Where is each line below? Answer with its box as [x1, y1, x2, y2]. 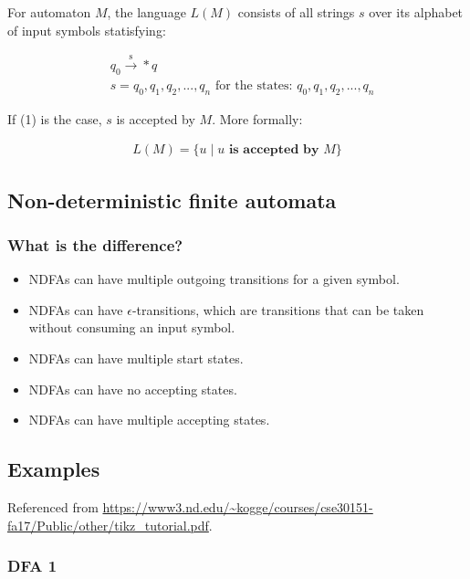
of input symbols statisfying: [7, 20, 166, 39]
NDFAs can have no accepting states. [28, 379, 237, 398]
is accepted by [116, 109, 195, 128]
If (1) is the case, [7, 109, 102, 128]
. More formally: [212, 109, 303, 128]
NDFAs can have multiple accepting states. [28, 410, 270, 429]
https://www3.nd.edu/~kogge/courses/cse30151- [102, 498, 373, 517]
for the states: [214, 79, 293, 92]
